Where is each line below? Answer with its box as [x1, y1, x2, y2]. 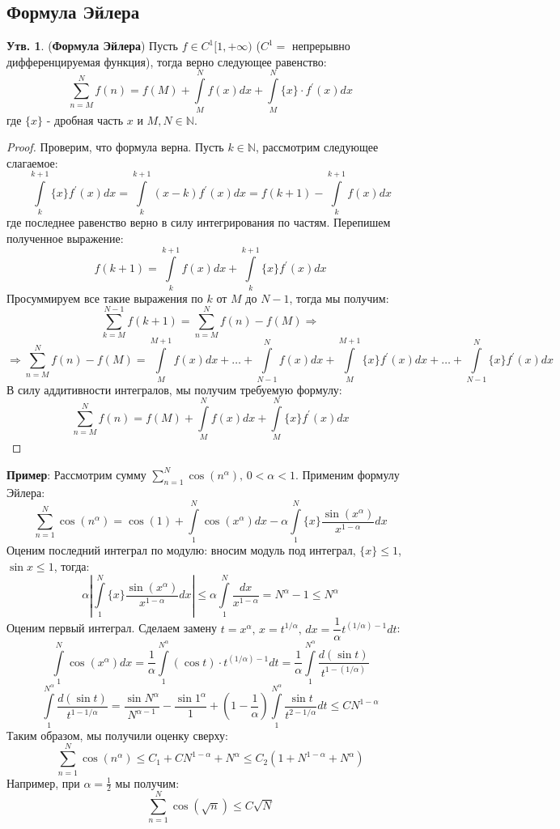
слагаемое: [6, 154, 58, 171]
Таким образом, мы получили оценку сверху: [6, 726, 228, 743]
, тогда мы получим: [289, 289, 389, 306]
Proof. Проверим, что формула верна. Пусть [6, 138, 224, 155]
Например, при [6, 774, 80, 791]
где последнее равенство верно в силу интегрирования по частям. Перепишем [6, 214, 391, 231]
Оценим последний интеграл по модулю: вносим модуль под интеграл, [6, 542, 356, 559]
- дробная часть [46, 111, 124, 128]
